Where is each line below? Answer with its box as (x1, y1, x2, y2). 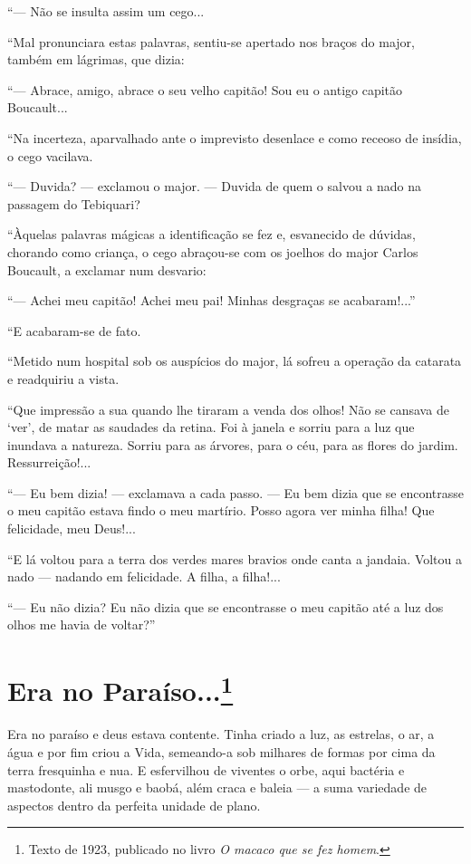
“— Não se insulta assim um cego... (7, 2, 205, 20)
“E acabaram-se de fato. (7, 321, 141, 340)
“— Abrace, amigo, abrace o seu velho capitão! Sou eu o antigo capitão (7, 80, 403, 99)
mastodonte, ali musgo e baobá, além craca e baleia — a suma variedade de (7, 778, 428, 797)
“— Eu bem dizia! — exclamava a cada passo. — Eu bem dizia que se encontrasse (7, 483, 464, 502)
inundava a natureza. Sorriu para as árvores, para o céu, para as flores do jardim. (7, 435, 458, 454)
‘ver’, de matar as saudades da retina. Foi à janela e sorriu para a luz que (7, 418, 415, 437)
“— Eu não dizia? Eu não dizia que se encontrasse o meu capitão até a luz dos (7, 597, 444, 616)
